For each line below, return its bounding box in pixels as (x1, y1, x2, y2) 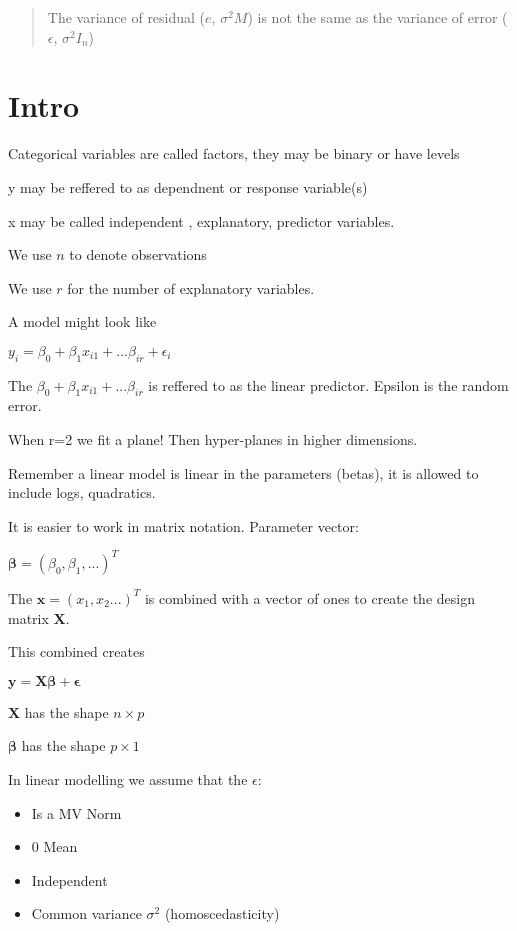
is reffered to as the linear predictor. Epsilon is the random (148, 374, 509, 395)
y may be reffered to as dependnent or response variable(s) (8, 176, 368, 197)
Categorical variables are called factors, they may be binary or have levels (8, 143, 460, 164)
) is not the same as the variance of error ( (247, 7, 508, 27)
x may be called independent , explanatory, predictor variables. (8, 210, 395, 231)
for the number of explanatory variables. (67, 277, 315, 298)
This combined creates (8, 641, 145, 662)
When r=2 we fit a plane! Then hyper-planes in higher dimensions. (8, 429, 418, 450)
